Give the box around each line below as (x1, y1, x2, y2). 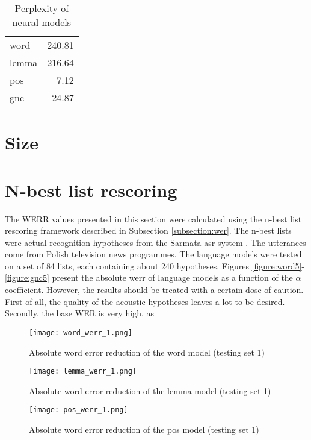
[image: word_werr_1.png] (29, 328, 132, 337)
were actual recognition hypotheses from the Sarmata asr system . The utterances (5, 236, 306, 248)
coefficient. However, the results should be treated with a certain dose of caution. (5, 283, 304, 296)
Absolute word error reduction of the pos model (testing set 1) (29, 423, 259, 435)
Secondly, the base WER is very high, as (5, 307, 154, 319)
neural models (12, 15, 72, 29)
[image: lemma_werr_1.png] (29, 367, 137, 376)
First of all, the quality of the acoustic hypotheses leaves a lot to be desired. (5, 295, 285, 307)
